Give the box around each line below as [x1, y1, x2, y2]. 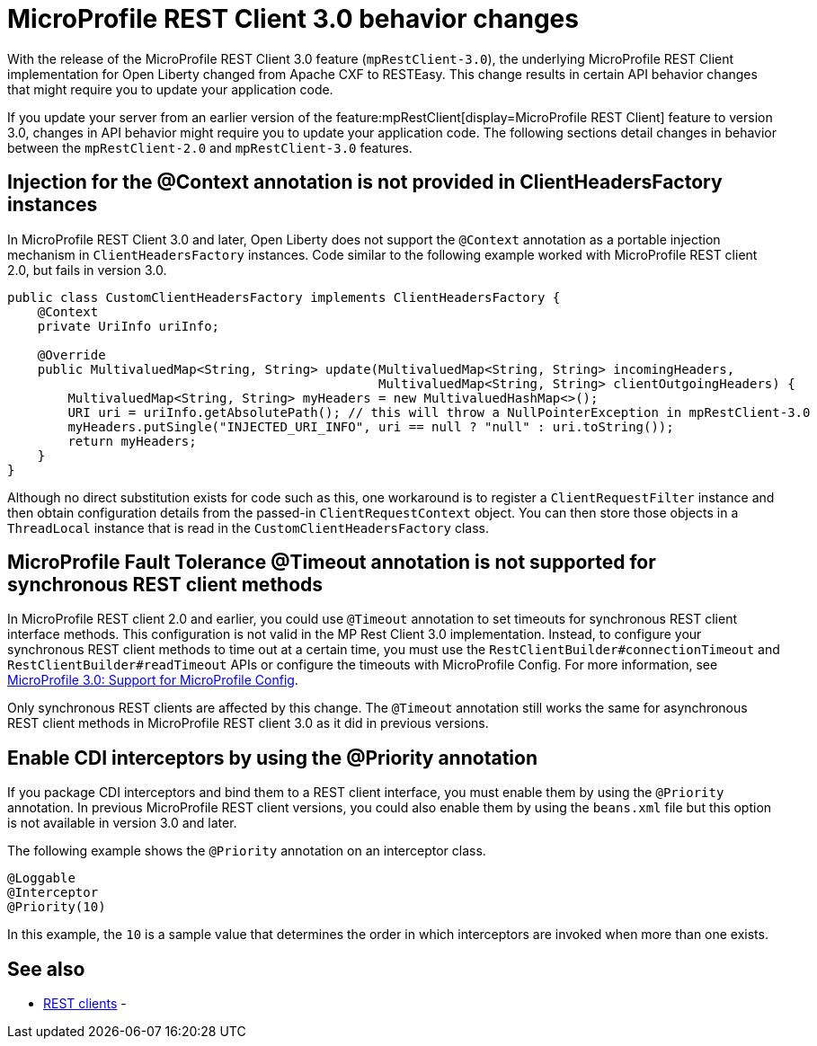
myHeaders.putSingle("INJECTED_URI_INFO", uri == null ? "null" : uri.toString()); [67, 419, 674, 434]
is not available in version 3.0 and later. [7, 815, 237, 831]
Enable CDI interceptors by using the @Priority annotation [7, 746, 537, 769]
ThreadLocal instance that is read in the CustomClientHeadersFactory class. [7, 519, 489, 536]
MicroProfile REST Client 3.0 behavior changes [7, 4, 579, 34]
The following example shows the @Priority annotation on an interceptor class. [7, 843, 486, 859]
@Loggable [7, 871, 75, 886]
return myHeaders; [67, 433, 197, 448]
